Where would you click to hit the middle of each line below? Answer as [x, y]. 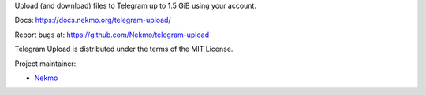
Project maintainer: [45, 64]
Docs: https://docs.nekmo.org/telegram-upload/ [93, 20]
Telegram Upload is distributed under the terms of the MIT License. [124, 49]
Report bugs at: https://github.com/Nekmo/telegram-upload [112, 35]
